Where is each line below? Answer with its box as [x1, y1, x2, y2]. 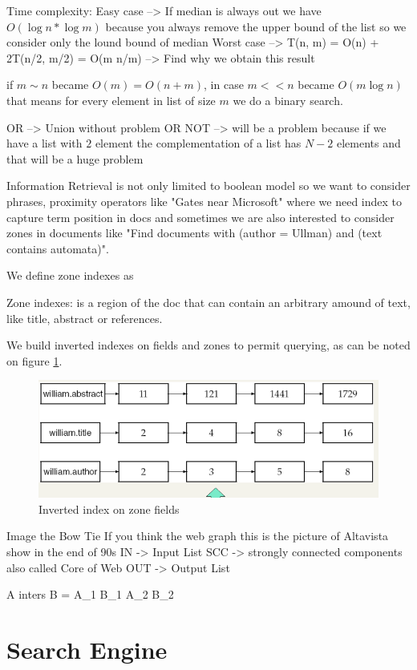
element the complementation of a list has [95, 135, 302, 151]
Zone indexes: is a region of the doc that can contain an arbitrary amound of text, [6, 293, 411, 310]
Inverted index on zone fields [38, 500, 180, 517]
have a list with [6, 135, 83, 151]
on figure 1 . [6, 352, 63, 369]
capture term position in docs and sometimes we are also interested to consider [6, 208, 395, 225]
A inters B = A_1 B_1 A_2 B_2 [6, 586, 174, 603]
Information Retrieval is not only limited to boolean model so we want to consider [6, 177, 411, 194]
